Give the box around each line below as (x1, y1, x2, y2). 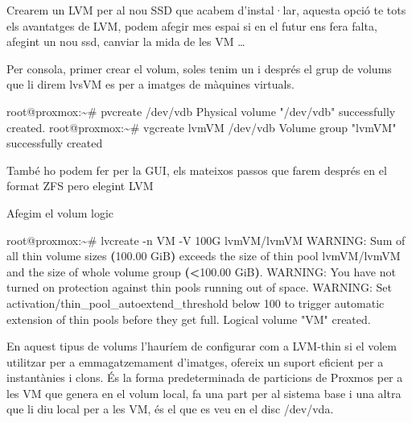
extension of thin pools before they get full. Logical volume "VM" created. (6, 310, 371, 327)
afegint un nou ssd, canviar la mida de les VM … (6, 33, 245, 50)
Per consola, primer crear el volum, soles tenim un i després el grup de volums (6, 60, 392, 77)
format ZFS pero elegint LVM (6, 177, 154, 194)
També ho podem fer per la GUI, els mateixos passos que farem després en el (6, 161, 387, 178)
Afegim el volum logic (6, 204, 113, 221)
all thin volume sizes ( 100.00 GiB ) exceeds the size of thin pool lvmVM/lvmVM (6, 247, 401, 264)
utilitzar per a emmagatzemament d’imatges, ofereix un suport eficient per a (6, 353, 384, 370)
